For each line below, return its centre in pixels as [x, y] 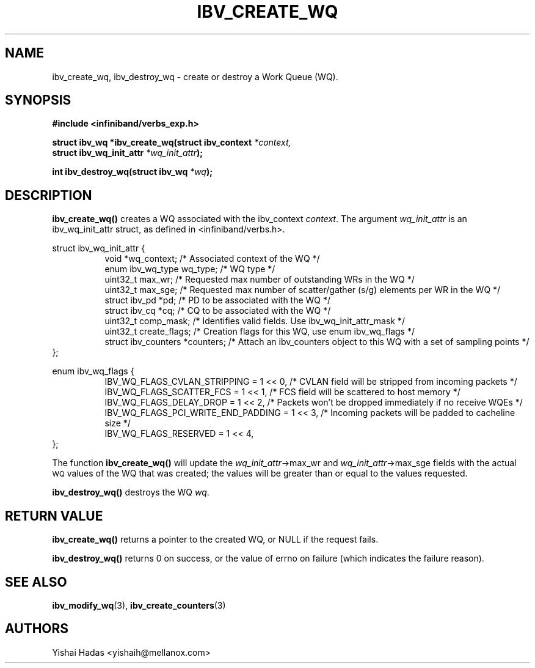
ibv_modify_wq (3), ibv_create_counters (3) [139, 605]
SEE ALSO [36, 582]
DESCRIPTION [49, 195]
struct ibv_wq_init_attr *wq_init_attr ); [128, 153]
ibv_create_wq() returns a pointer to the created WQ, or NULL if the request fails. [215, 540]
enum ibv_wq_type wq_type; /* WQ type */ [190, 269]
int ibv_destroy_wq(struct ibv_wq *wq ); [133, 172]
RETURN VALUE [54, 516]
